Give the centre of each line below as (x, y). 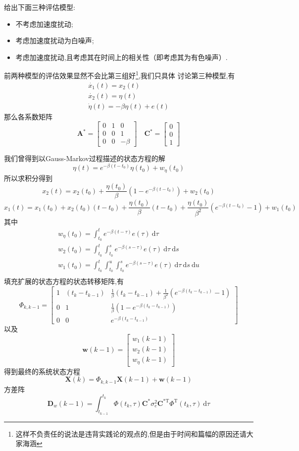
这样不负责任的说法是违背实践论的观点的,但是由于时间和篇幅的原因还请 (131, 433)
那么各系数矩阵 (28, 116)
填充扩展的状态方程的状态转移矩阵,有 (64, 281)
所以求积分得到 (28, 178)
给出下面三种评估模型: (40, 7)
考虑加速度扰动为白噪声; (55, 40)
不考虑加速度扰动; (44, 24)
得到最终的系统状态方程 (42, 371)
